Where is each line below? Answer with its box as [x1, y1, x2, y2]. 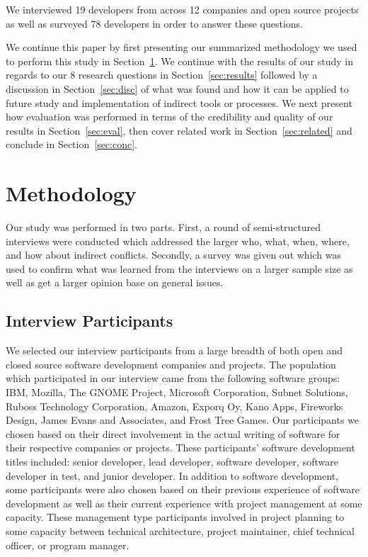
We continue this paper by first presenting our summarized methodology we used [6, 40, 357, 55]
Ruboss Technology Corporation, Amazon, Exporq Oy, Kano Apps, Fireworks [6, 398, 343, 413]
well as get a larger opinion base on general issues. [6, 275, 224, 290]
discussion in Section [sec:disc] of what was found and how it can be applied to [6, 81, 349, 96]
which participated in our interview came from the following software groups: [6, 371, 340, 386]
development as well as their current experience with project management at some [6, 495, 362, 510]
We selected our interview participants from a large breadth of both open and [6, 343, 343, 358]
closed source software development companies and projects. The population [6, 356, 336, 371]
